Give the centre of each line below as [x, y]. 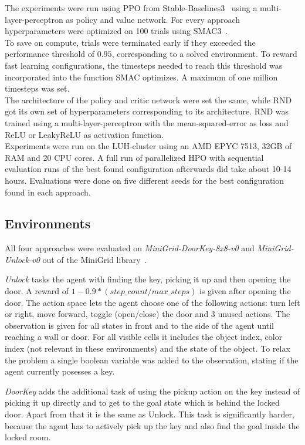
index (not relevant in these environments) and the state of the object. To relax [148, 348]
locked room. [28, 437]
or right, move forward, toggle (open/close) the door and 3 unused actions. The [148, 314]
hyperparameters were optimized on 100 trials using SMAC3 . [116, 31]
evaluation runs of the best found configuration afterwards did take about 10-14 [148, 169]
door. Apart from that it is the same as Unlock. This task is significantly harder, [150, 414]
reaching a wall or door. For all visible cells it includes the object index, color [144, 337]
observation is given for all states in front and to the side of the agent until [140, 325]
